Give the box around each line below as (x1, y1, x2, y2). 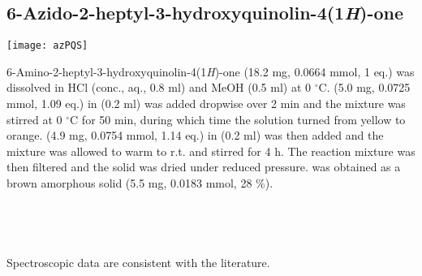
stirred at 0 (6, 110, 62, 127)
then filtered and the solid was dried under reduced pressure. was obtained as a (6, 158, 401, 175)
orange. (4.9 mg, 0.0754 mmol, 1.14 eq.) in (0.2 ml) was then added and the (6, 127, 384, 144)
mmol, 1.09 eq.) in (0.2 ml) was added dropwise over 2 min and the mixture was (6, 95, 406, 112)
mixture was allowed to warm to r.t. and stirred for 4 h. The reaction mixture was (6, 142, 416, 159)
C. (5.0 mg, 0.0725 (318, 79, 411, 96)
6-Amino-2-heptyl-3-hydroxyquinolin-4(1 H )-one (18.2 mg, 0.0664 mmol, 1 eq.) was (6, 63, 415, 80)
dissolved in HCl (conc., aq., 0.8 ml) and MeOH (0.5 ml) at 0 (6, 79, 312, 96)
